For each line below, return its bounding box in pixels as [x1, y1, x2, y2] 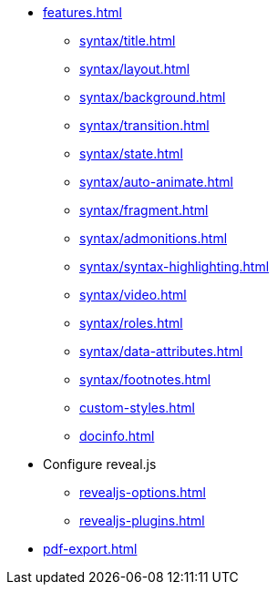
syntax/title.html [79, 33, 176, 48]
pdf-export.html [43, 541, 138, 556]
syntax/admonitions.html [79, 230, 228, 246]
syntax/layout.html [79, 61, 190, 77]
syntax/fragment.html [79, 202, 209, 218]
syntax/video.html [79, 287, 187, 302]
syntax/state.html [79, 146, 183, 161]
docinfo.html [79, 428, 155, 444]
